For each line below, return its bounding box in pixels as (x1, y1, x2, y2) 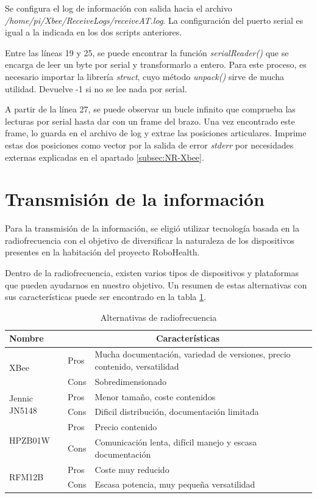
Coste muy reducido (94, 463, 169, 475)
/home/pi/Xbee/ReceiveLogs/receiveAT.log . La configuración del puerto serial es (5, 13, 304, 26)
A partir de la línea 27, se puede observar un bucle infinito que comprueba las (5, 103, 296, 115)
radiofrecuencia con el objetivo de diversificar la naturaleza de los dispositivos (5, 233, 295, 246)
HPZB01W (9, 434, 50, 447)
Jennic (9, 392, 34, 405)
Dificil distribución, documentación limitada (94, 405, 259, 418)
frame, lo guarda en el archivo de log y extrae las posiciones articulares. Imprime (5, 126, 307, 139)
